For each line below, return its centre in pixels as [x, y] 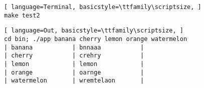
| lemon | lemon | [74, 64]
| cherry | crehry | [74, 56]
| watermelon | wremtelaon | [74, 81]
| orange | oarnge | [74, 72]
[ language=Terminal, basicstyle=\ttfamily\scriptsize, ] [103, 7]
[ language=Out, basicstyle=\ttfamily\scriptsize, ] [94, 31]
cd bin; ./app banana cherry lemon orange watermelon [96, 39]
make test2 [22, 15]
